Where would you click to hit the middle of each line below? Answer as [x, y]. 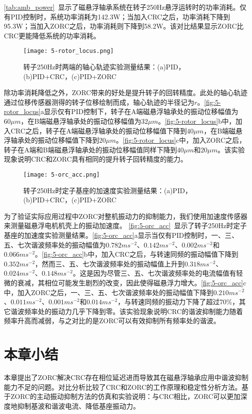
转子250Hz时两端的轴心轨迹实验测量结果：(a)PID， [104, 67]
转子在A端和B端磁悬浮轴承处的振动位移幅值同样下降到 [91, 149]
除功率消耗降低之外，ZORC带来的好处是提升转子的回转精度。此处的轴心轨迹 [126, 92]
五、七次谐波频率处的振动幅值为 [55, 244]
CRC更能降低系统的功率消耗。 [52, 35]
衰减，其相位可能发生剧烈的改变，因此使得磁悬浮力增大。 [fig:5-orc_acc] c [132, 282]
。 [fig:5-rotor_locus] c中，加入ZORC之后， [181, 140]
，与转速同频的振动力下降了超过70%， [178, 302]
